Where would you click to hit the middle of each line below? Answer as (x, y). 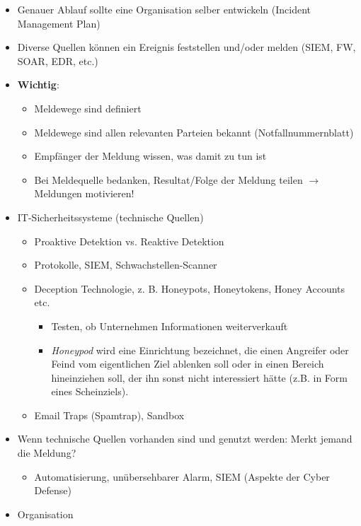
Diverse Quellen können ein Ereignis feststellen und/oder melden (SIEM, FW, (187, 47)
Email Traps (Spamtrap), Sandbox (109, 415)
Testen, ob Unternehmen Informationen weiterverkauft (170, 326)
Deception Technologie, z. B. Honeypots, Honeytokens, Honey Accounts (190, 288)
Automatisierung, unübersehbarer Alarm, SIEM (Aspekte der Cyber (182, 476)
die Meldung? (47, 453)
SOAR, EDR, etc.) (58, 60)
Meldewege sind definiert (88, 108)
